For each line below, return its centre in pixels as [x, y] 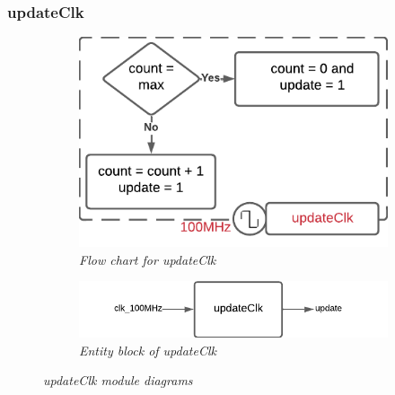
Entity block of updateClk [148, 350]
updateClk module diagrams [118, 380]
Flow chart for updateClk [148, 259]
